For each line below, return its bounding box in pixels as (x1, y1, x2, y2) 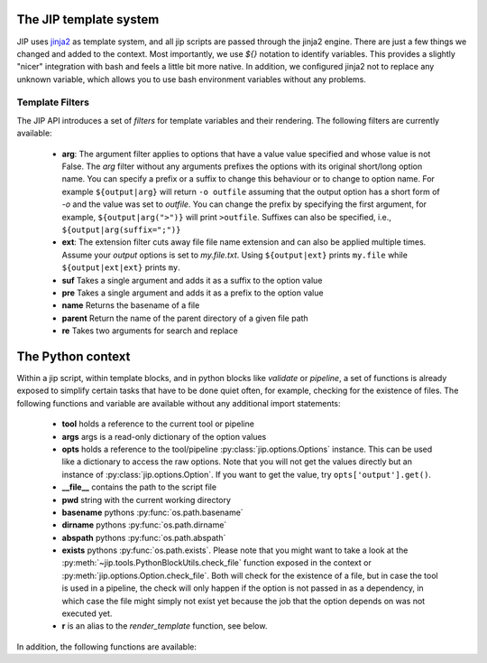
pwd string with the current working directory (61, 494, 232, 505)
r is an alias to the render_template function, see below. (61, 621, 268, 631)
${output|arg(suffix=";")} (61, 224, 181, 235)
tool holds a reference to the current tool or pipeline (61, 418, 254, 429)
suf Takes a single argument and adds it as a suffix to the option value (61, 275, 323, 285)
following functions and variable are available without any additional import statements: (16, 397, 342, 408)
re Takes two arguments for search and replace (61, 325, 238, 336)
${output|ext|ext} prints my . (61, 262, 180, 273)
